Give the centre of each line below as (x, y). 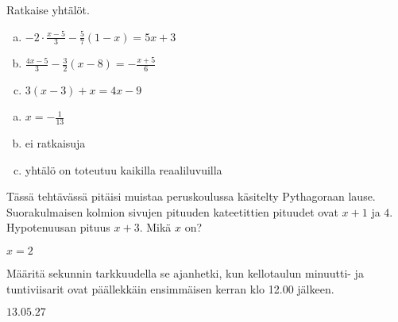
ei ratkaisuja (55, 143)
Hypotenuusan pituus (58, 227)
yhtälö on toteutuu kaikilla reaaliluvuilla (124, 169)
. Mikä (155, 227)
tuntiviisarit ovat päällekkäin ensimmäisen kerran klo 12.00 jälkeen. (170, 288)
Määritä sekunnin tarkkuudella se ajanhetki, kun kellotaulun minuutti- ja (185, 273)
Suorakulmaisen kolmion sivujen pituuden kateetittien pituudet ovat (172, 211)
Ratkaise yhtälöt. (48, 10)
